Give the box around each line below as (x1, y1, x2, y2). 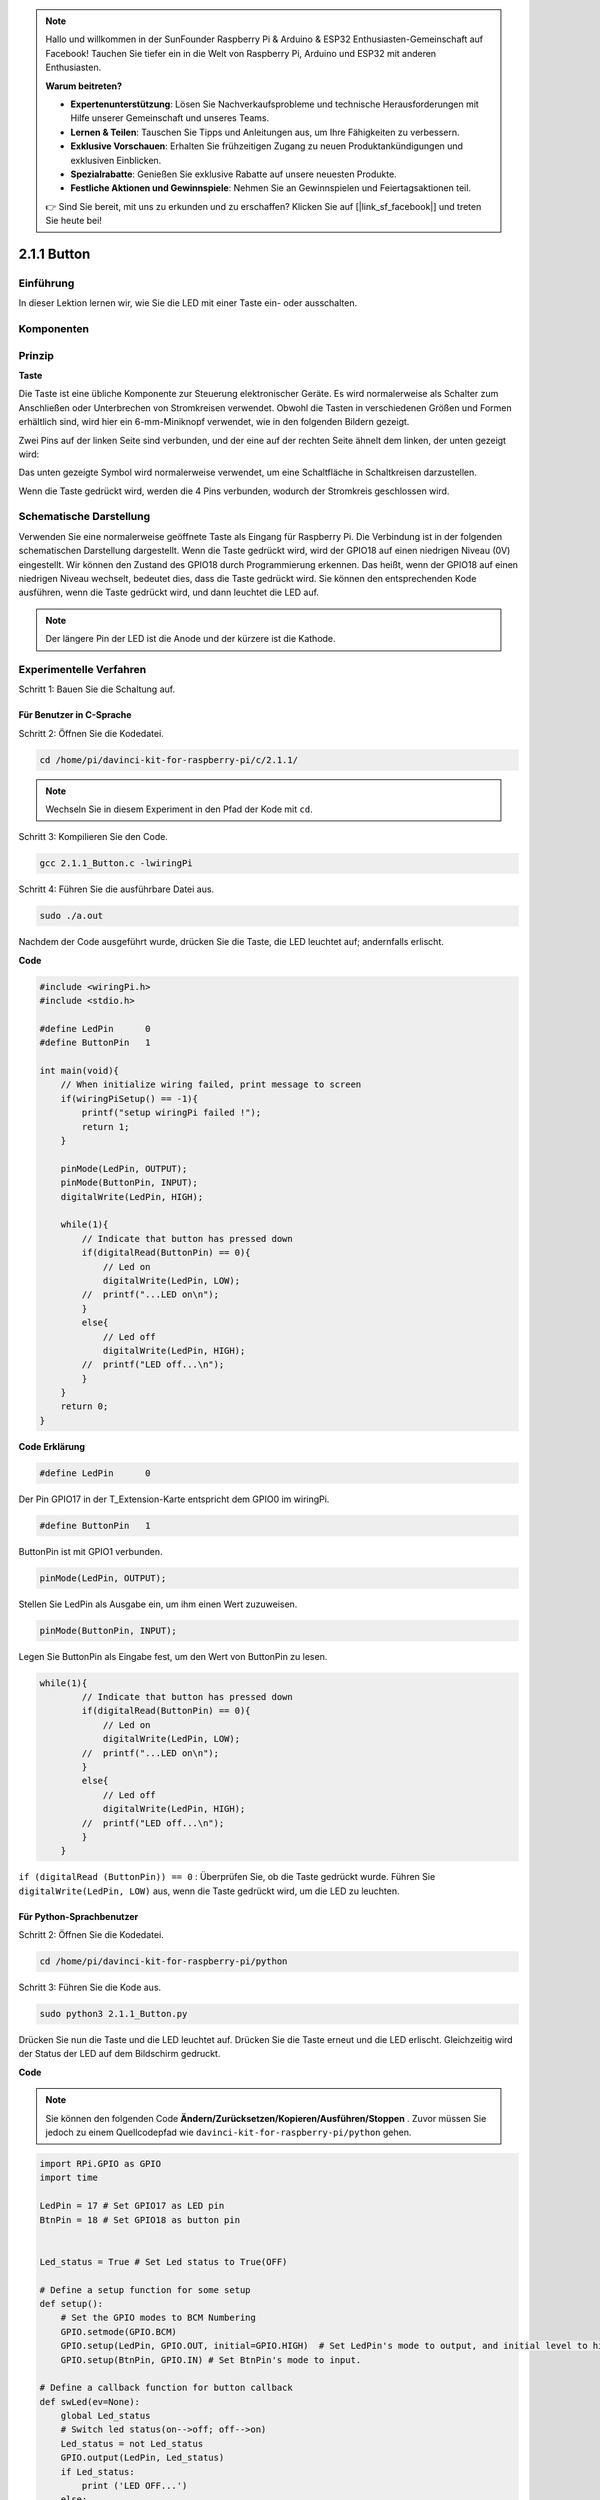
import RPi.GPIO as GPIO (39, 2158, 162, 2170)
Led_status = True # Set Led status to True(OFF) (39, 2256, 288, 2267)
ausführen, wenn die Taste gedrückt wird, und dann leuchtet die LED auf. (18, 586, 320, 599)
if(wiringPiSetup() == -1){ (60, 1093, 199, 1104)
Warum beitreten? (45, 80, 123, 92)
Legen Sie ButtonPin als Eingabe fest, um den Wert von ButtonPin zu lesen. (18, 1650, 328, 1662)
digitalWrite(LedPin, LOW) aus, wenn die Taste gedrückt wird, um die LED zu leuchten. (18, 1885, 400, 1897)
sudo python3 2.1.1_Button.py (39, 2008, 188, 2020)
